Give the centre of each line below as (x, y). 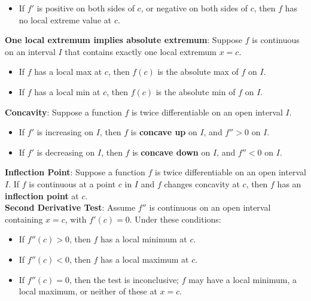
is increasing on (65, 132)
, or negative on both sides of (194, 8)
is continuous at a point (72, 183)
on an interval (30, 51)
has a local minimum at (144, 239)
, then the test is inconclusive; (124, 279)
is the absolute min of (196, 91)
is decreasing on (66, 152)
